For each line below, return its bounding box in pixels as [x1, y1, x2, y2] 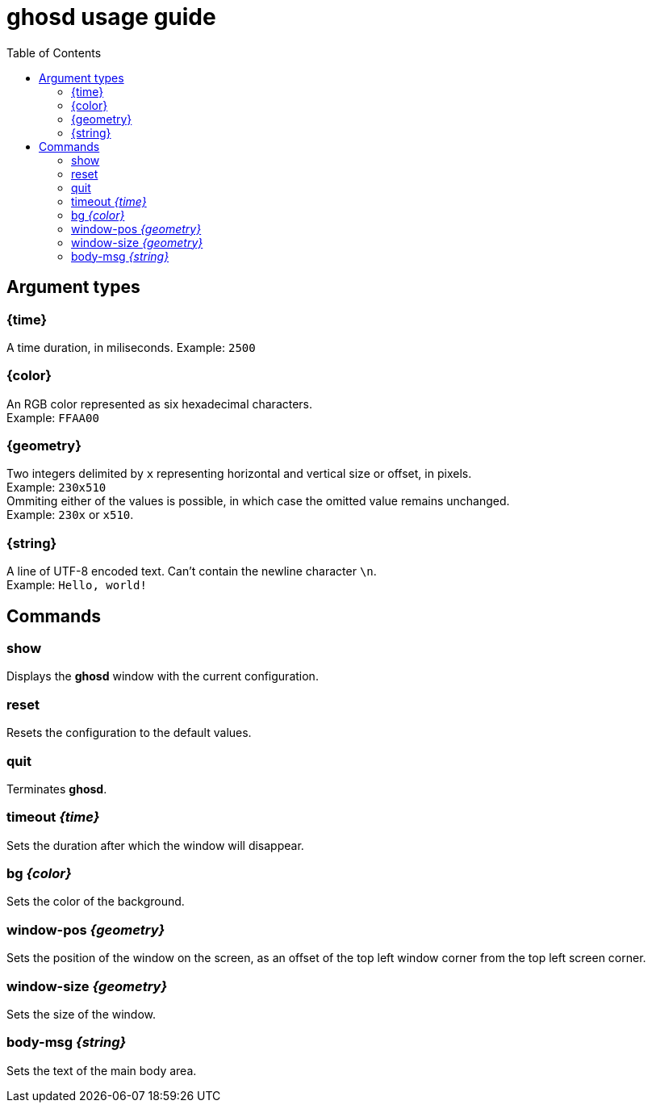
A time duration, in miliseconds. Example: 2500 [6, 340, 256, 354]
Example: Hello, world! [6, 578, 147, 592]
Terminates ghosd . [6, 781, 107, 796]
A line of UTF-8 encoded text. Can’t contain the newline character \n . [6, 564, 377, 579]
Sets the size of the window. [6, 1006, 157, 1021]
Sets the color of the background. [6, 894, 185, 909]
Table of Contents [6, 45, 102, 60]
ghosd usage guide [6, 3, 216, 31]
